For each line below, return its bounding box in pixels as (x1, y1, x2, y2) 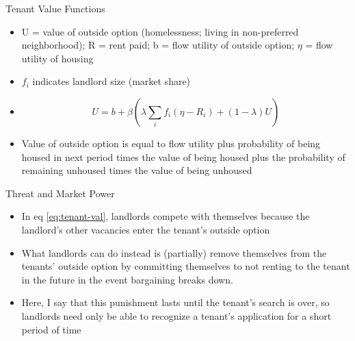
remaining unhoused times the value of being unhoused (21, 163, 252, 177)
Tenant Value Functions (5, 1, 105, 15)
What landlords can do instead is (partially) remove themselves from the (21, 245, 327, 260)
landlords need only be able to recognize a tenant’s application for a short (21, 308, 332, 323)
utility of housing (21, 51, 94, 65)
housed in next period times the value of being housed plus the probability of (21, 149, 345, 164)
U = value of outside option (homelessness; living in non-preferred (21, 24, 299, 38)
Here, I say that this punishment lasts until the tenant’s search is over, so (21, 295, 330, 310)
